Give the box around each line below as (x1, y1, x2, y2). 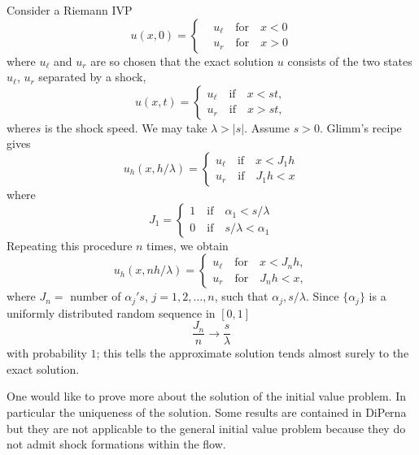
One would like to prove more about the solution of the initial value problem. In (7, 388, 406, 405)
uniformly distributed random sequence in (7, 304, 216, 321)
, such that (214, 288, 268, 305)
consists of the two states (287, 52, 412, 69)
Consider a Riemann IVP (7, 2, 133, 18)
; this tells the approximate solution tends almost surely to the (96, 344, 409, 362)
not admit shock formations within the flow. (7, 435, 226, 453)
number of (70, 288, 121, 305)
